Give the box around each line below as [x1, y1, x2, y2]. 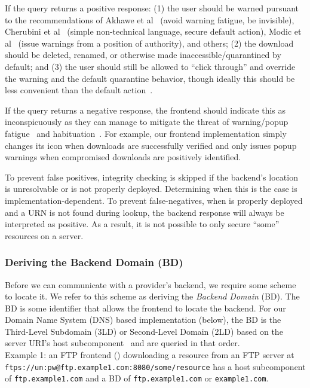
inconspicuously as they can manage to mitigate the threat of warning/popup [5, 115, 288, 128]
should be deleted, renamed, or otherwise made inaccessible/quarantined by [5, 48, 281, 61]
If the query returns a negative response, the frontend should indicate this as [5, 103, 286, 116]
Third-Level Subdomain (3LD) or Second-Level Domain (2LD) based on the [5, 325, 283, 337]
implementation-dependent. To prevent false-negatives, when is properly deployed [5, 194, 303, 206]
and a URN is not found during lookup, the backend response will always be [5, 206, 284, 218]
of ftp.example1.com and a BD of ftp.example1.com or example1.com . [5, 372, 269, 384]
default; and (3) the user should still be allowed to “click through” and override [5, 60, 296, 72]
